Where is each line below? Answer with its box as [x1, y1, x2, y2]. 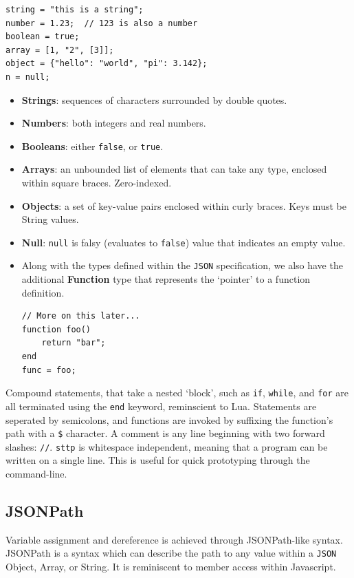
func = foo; [21, 365, 76, 375]
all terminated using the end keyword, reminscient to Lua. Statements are [5, 398, 317, 413]
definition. [21, 285, 65, 299]
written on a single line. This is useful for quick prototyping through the [5, 453, 310, 467]
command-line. [5, 467, 67, 481]
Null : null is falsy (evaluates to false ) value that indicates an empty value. [21, 235, 346, 249]
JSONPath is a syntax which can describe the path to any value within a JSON [5, 546, 337, 560]
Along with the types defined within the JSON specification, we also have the [21, 258, 343, 272]
